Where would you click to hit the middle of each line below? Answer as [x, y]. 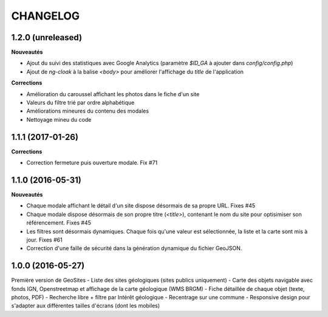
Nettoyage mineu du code [59, 119]
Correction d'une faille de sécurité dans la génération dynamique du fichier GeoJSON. [134, 248]
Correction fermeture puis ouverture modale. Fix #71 [92, 163]
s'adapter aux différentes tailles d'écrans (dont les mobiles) [86, 306]
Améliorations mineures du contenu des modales [87, 111]
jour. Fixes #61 [45, 240]
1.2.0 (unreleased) [46, 37]
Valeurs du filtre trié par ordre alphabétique [80, 103]
